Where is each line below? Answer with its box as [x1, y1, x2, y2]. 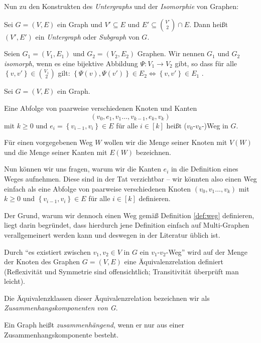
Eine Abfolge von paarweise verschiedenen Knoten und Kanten [4, 102, 197, 113]
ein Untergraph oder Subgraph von [35, 31, 140, 42]
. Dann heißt [189, 19, 228, 29]
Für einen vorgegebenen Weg [4, 137, 93, 147]
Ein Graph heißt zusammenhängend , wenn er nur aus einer [4, 319, 184, 330]
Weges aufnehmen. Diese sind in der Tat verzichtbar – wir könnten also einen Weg [4, 173, 257, 184]
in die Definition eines [171, 163, 238, 174]
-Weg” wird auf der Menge [166, 246, 248, 257]
